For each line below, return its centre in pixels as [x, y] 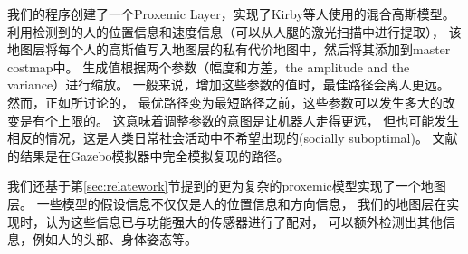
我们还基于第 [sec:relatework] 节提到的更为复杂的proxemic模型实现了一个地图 [227, 186]
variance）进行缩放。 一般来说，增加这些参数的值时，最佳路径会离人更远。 [229, 85]
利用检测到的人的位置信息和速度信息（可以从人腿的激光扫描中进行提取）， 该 [234, 31]
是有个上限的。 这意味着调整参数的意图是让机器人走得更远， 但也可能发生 [239, 120]
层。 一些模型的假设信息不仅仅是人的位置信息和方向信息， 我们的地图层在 [227, 203]
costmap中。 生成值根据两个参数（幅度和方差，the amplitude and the [209, 66]
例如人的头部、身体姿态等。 [115, 239]
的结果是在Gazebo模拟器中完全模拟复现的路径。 [148, 155]
